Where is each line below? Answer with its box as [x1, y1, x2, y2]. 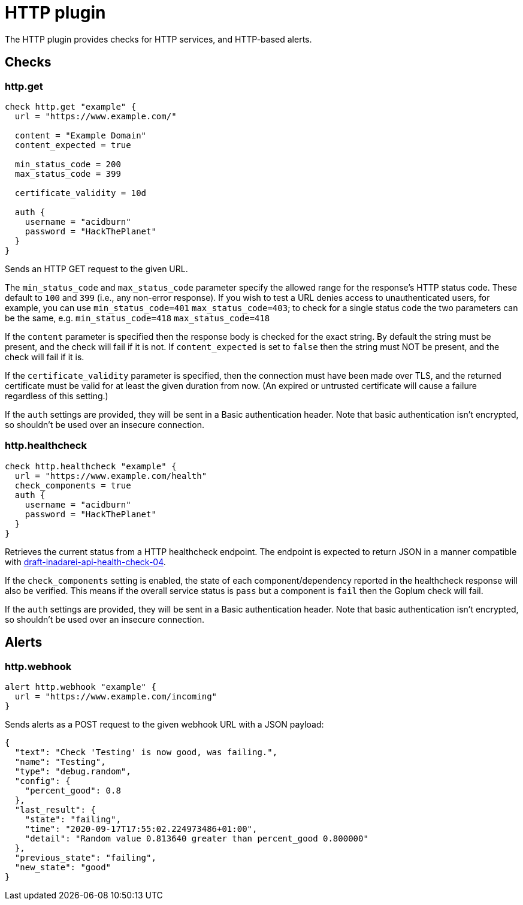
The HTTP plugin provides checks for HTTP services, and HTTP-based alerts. [5, 34, 312, 44]
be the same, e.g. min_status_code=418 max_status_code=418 [5, 312, 270, 323]
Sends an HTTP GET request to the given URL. [5, 263, 188, 274]
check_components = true [14, 480, 131, 490]
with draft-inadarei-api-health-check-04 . [5, 556, 166, 567]
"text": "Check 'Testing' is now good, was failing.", [14, 747, 278, 757]
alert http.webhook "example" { [5, 681, 156, 692]
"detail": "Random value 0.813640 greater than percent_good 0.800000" [25, 833, 368, 843]
